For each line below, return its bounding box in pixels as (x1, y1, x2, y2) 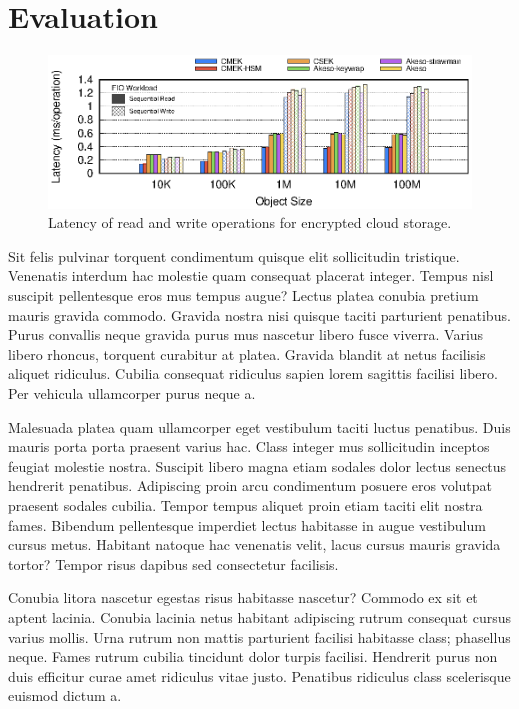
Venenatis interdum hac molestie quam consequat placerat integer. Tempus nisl (8, 265, 494, 286)
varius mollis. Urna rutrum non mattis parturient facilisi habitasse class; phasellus (8, 626, 511, 647)
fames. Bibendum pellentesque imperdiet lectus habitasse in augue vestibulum (8, 514, 486, 535)
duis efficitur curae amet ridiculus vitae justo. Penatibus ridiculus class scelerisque (8, 665, 511, 686)
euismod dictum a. (8, 685, 122, 706)
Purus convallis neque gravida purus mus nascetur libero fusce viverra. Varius (8, 324, 484, 345)
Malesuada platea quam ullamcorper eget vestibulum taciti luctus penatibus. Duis (8, 416, 511, 437)
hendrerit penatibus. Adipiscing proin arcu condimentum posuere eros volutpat (8, 475, 492, 496)
